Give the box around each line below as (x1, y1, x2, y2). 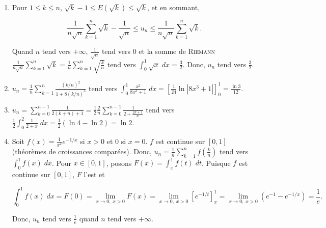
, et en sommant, (147, 2, 200, 12)
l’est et (84, 169, 105, 180)
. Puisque (202, 157, 231, 168)
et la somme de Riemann (139, 46, 215, 56)
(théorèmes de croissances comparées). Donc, (12, 146, 152, 156)
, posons (106, 157, 132, 168)
